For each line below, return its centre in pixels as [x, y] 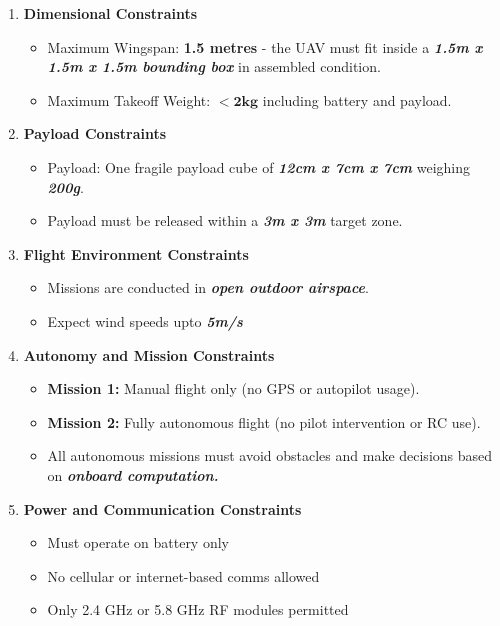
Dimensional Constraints [110, 13]
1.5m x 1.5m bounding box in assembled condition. [214, 66]
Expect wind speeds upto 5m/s [145, 320]
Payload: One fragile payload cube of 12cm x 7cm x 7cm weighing [259, 166]
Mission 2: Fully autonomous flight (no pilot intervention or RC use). [264, 421]
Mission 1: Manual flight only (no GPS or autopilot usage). [233, 388]
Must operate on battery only [138, 542]
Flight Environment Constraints [136, 253]
